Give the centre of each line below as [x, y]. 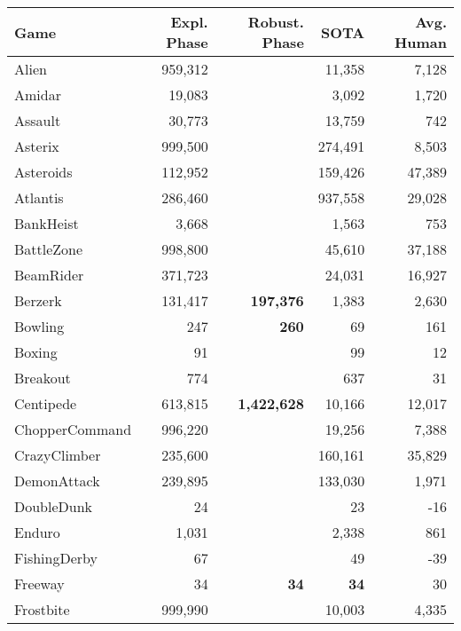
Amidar [38, 95]
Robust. [276, 22]
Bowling [39, 326]
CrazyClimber [58, 455]
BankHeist [47, 223]
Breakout [43, 378]
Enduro [37, 532]
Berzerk [38, 300]
